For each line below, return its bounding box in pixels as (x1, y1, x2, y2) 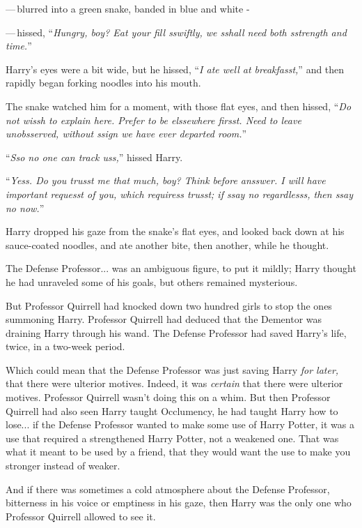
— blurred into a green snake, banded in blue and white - (6, 1, 250, 15)
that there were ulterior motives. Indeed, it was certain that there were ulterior (6, 376, 343, 391)
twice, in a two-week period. (6, 339, 125, 354)
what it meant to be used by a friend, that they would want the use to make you (6, 444, 351, 459)
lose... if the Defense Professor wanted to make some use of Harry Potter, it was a (6, 417, 354, 432)
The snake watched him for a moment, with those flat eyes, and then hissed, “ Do (6, 98, 352, 113)
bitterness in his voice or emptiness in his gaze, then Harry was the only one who (6, 495, 352, 510)
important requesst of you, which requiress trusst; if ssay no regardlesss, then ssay (6, 186, 354, 201)
